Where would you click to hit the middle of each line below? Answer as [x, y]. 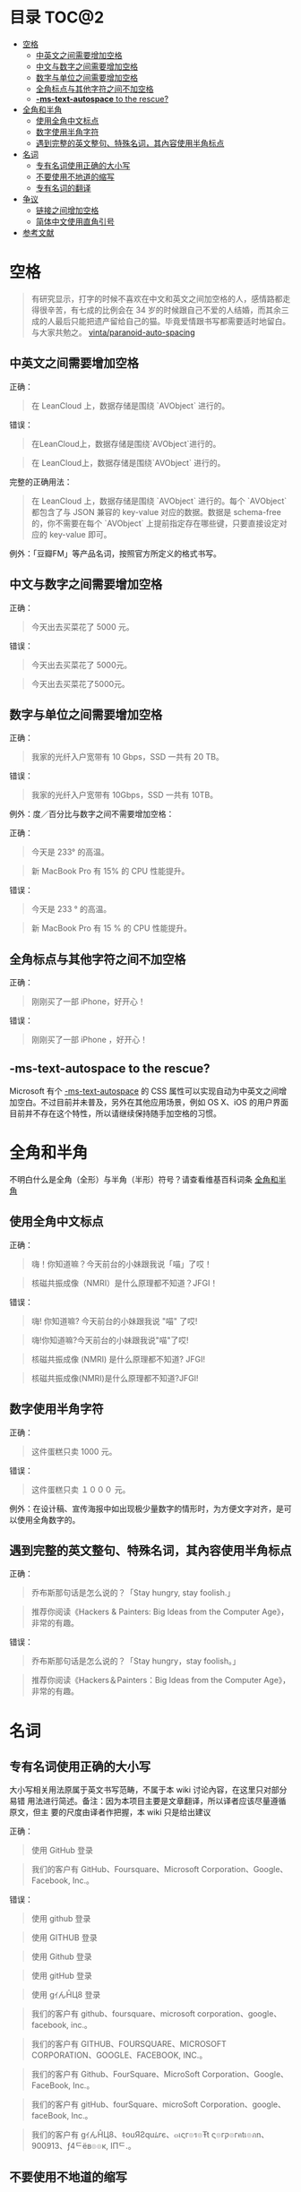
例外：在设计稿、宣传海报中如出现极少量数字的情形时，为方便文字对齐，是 [146, 1509]
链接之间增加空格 [67, 210]
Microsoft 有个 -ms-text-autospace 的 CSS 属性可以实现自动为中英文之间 [144, 1091]
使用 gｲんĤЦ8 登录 [66, 1995]
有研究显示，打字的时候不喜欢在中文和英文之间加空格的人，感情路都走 [161, 298]
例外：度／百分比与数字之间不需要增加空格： [92, 814]
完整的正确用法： [41, 481]
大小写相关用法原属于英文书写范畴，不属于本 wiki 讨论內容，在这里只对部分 [148, 1790]
